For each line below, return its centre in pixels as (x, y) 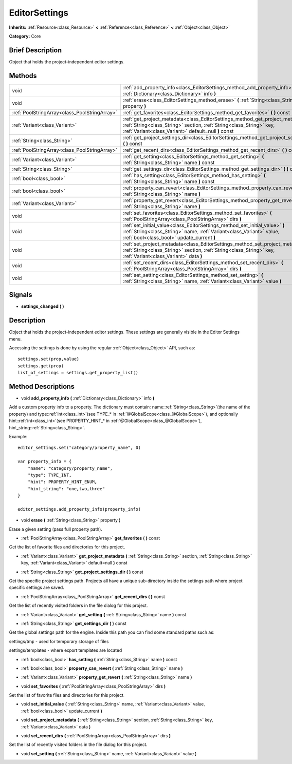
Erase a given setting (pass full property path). (55, 529)
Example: (18, 436)
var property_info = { (45, 462)
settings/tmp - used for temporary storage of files (59, 641)
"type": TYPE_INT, (50, 475)
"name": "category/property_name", (70, 468)
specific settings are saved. (36, 587)
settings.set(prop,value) (49, 359)
